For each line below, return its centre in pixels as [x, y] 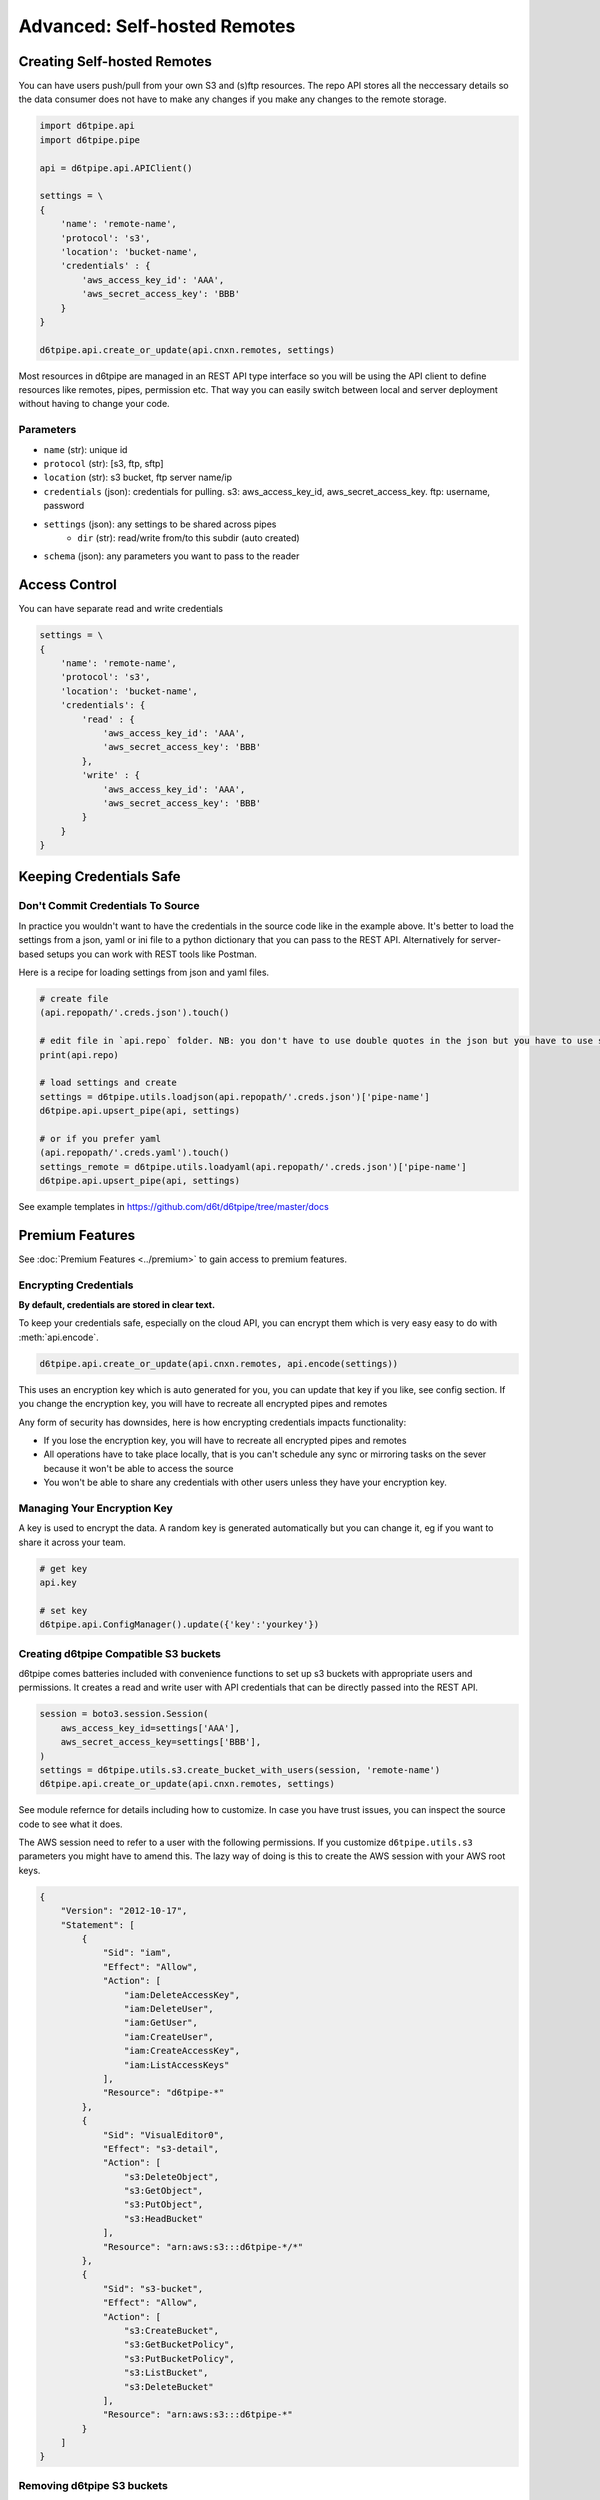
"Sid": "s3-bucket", [153, 2288]
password [64, 506]
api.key [58, 1583]
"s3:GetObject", [163, 2191]
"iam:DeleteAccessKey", [181, 1994]
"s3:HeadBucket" [163, 2218]
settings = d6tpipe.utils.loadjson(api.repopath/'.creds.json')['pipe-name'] [234, 1096]
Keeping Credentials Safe [99, 876]
